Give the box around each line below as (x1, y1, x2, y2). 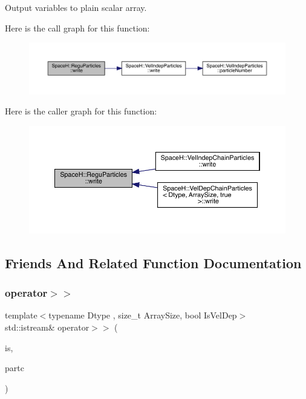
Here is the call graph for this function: (5, 21, 150, 34)
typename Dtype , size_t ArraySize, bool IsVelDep (48, 309, 237, 322)
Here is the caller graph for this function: (5, 105, 157, 117)
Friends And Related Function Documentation (5, 253, 302, 272)
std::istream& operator (5, 321, 90, 334)
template (5, 309, 37, 322)
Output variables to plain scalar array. (5, 1, 147, 13)
